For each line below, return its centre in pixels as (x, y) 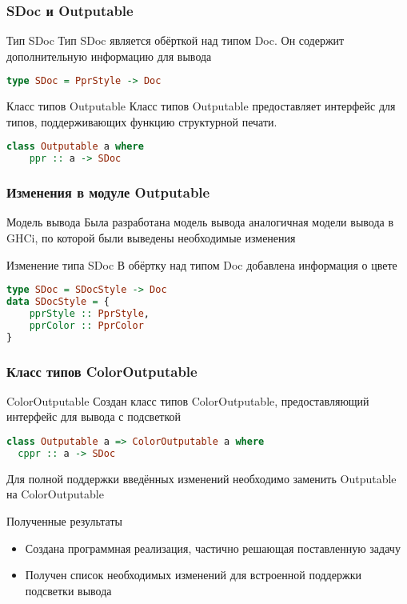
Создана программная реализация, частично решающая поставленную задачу (213, 548)
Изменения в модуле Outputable (108, 192)
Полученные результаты (64, 520)
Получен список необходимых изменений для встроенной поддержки (193, 575)
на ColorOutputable (55, 494)
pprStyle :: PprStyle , (90, 313)
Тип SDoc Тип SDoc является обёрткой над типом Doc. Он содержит (176, 40)
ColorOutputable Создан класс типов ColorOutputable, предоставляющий (188, 400)
